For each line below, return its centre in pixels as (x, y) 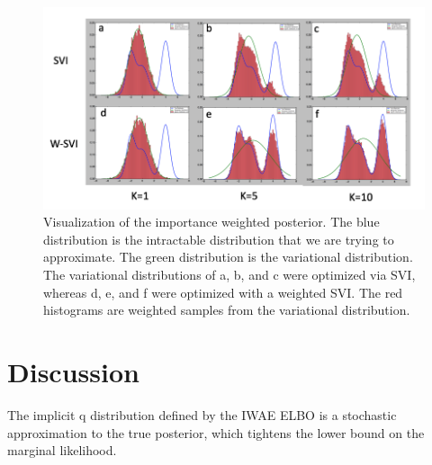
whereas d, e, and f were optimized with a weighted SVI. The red (223, 292)
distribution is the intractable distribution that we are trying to (219, 239)
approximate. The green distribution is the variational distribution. (228, 257)
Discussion (73, 371)
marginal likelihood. (62, 450)
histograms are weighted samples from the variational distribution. (227, 310)
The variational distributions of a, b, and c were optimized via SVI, (229, 275)
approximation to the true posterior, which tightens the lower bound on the (216, 432)
